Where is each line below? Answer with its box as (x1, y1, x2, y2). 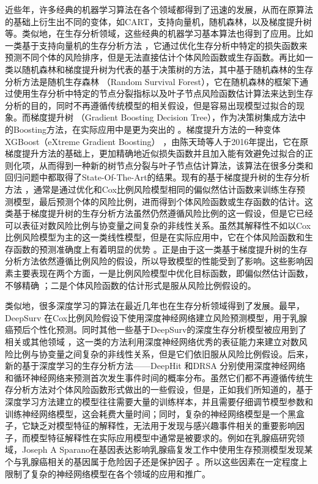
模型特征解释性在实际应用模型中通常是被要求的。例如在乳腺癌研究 (30, 431, 296, 444)
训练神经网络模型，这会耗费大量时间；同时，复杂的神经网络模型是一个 (5, 407, 287, 420)
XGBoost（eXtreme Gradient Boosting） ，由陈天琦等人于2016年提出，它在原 (5, 135, 309, 147)
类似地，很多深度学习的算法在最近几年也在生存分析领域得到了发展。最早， (5, 299, 305, 312)
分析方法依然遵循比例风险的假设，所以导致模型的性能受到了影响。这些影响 (5, 255, 305, 267)
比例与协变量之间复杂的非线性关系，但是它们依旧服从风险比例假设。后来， (13, 347, 313, 360)
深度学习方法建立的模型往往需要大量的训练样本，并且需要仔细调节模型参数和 (5, 395, 313, 408)
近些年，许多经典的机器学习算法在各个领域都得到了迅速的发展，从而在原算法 (5, 3, 313, 15)
